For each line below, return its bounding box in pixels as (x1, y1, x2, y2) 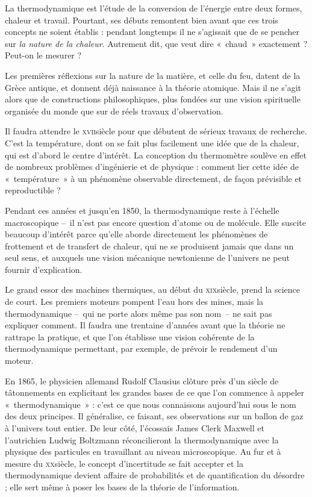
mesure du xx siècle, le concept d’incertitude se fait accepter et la (5, 457, 244, 469)
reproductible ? (5, 184, 61, 196)
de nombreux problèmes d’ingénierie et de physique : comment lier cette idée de (5, 160, 299, 173)
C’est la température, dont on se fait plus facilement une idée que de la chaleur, (5, 136, 299, 149)
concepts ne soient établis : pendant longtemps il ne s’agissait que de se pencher (5, 25, 300, 38)
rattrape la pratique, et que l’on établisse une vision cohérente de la (5, 330, 255, 343)
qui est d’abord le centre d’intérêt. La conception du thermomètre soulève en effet (5, 148, 307, 161)
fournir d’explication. (5, 263, 83, 275)
